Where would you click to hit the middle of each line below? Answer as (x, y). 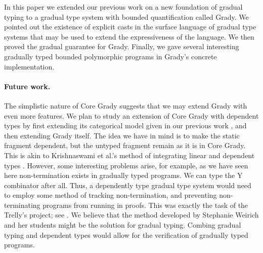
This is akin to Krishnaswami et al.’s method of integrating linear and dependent (129, 155)
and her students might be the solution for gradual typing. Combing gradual (123, 225)
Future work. (27, 86)
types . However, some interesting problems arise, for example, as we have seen (126, 165)
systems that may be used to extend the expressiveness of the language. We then (129, 36)
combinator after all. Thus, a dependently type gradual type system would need (128, 185)
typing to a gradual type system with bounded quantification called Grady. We (126, 16)
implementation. (29, 66)
